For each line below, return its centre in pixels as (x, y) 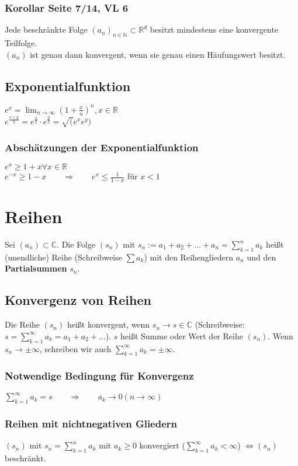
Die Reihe (22, 324)
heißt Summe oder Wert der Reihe (181, 335)
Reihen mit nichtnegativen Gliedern (91, 423)
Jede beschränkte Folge (46, 29)
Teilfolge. (21, 43)
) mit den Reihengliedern (189, 257)
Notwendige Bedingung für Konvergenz (99, 376)
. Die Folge (76, 244)
